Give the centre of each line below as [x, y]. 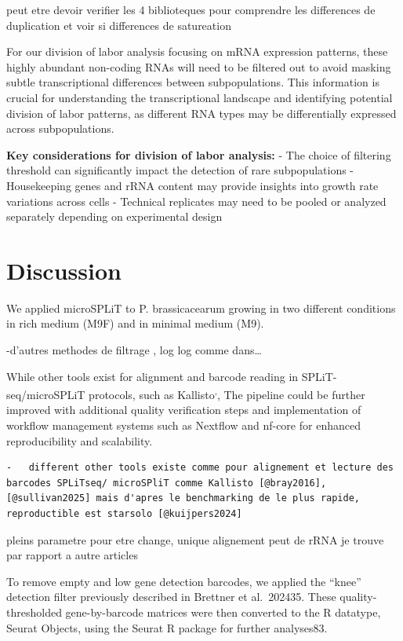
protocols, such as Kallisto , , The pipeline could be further [227, 393]
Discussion [64, 270]
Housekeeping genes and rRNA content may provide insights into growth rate [192, 185]
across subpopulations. [60, 128]
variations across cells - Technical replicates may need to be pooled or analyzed [196, 201]
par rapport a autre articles [72, 555]
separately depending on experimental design [114, 216]
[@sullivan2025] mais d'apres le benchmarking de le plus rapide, [183, 498]
